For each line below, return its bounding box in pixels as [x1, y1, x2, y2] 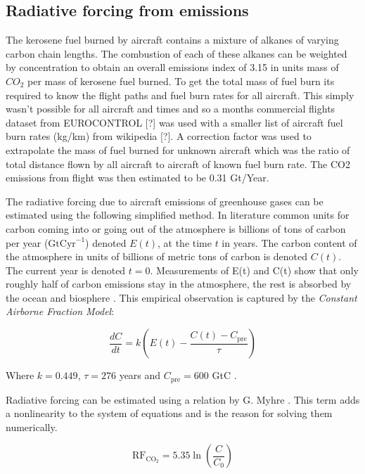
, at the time [157, 235, 212, 250]
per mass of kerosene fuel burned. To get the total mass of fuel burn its [27, 73, 335, 88]
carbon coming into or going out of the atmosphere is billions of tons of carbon [6, 221, 346, 236]
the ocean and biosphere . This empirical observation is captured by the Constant [6, 290, 357, 305]
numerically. [6, 419, 58, 434]
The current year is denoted [6, 262, 126, 277]
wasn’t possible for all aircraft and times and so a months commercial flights [6, 101, 335, 116]
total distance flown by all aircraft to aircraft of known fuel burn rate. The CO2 [6, 156, 350, 171]
